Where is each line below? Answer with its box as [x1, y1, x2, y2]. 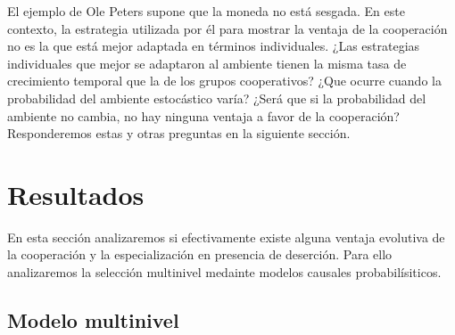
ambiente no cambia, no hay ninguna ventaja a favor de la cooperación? [7, 106, 400, 125]
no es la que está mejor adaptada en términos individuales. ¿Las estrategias [7, 37, 420, 55]
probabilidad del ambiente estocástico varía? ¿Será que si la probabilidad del [7, 88, 426, 107]
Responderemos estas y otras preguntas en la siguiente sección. [7, 124, 351, 143]
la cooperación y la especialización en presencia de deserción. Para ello [7, 245, 393, 264]
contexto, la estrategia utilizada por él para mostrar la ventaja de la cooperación [7, 19, 448, 37]
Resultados [7, 176, 145, 212]
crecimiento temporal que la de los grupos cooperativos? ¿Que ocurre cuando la [7, 71, 442, 90]
